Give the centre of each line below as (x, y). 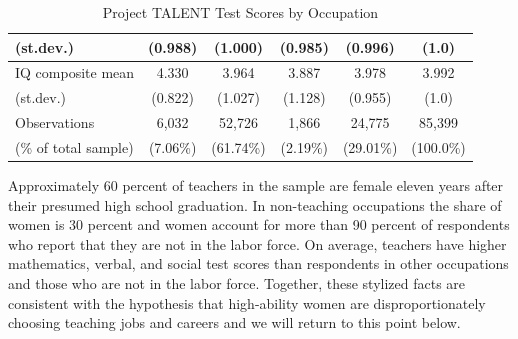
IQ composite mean (75, 72)
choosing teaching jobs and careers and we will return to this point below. (234, 322)
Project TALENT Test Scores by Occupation (240, 12)
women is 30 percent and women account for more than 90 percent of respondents (259, 224)
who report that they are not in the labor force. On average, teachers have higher (257, 243)
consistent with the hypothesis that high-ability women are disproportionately (247, 302)
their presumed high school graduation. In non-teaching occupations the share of (255, 204)
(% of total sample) (74, 146)
